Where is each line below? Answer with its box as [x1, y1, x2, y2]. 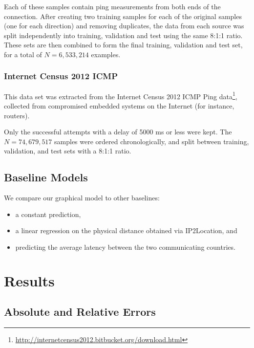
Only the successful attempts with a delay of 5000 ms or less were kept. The [4, 127, 232, 137]
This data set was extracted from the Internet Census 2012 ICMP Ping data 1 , [4, 89, 237, 101]
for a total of [4, 49, 42, 59]
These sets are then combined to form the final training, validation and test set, [4, 40, 243, 50]
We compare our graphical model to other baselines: [4, 193, 160, 203]
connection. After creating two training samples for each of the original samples [4, 11, 242, 21]
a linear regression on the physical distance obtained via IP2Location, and [15, 225, 237, 236]
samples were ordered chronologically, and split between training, [54, 136, 249, 146]
